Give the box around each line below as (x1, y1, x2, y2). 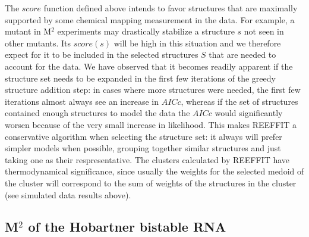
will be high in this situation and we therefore (113, 36, 281, 49)
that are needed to (209, 48, 276, 61)
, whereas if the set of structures (181, 95, 298, 107)
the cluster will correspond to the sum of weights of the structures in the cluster (5, 176, 297, 189)
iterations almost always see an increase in (5, 95, 159, 107)
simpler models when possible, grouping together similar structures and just (5, 142, 281, 154)
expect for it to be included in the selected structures (5, 48, 198, 61)
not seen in (244, 25, 284, 38)
